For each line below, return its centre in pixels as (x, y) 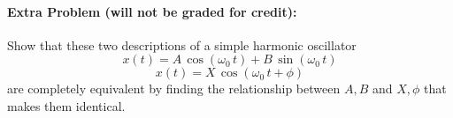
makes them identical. (66, 105)
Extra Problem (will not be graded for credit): (152, 11)
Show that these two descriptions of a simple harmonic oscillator (182, 44)
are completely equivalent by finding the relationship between (174, 88)
